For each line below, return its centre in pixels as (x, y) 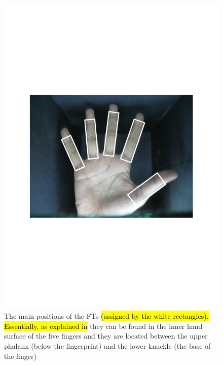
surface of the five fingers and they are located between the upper (106, 336)
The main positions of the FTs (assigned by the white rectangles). (106, 316)
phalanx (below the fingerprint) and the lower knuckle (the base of (107, 346)
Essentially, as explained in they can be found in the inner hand (103, 326)
